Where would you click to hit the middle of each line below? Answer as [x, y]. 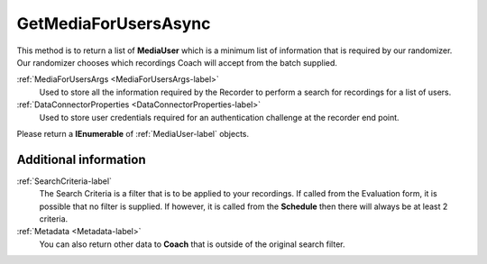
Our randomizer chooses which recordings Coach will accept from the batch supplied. [177, 62]
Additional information [81, 159]
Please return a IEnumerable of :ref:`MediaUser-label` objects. [133, 133]
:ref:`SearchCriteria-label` [64, 181]
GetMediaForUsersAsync [114, 23]
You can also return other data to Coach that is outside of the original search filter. [193, 244]
